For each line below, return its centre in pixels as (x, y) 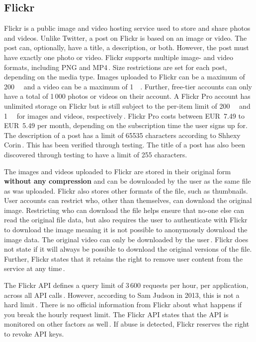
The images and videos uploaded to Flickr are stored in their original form (118, 171)
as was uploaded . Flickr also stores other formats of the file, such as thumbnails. (126, 190)
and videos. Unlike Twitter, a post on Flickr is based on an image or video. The (126, 37)
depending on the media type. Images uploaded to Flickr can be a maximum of (125, 77)
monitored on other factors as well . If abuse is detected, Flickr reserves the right (127, 324)
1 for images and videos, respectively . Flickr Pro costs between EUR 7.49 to (124, 115)
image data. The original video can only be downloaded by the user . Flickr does (126, 239)
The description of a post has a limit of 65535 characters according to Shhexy (122, 135)
